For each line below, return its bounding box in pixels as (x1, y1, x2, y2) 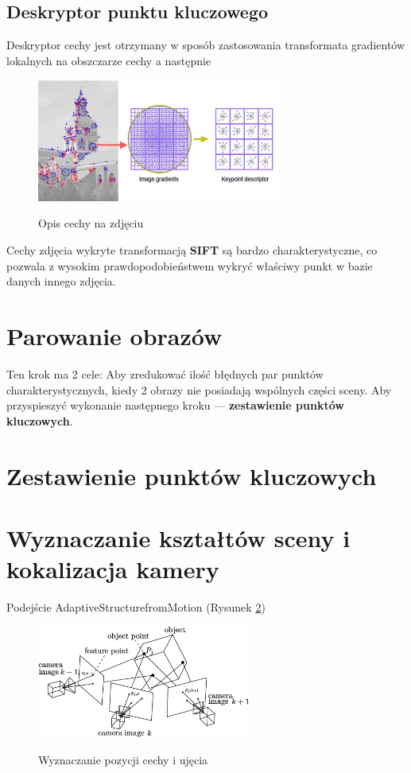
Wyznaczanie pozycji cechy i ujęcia (38, 751, 208, 767)
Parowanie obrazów (6, 320, 223, 352)
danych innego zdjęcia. (6, 273, 116, 289)
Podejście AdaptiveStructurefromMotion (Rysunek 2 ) (6, 599, 266, 615)
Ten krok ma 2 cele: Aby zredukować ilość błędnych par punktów (6, 365, 324, 382)
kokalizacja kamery (6, 553, 219, 585)
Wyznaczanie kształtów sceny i (6, 521, 351, 554)
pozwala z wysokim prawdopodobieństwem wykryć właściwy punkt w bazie (6, 257, 373, 274)
